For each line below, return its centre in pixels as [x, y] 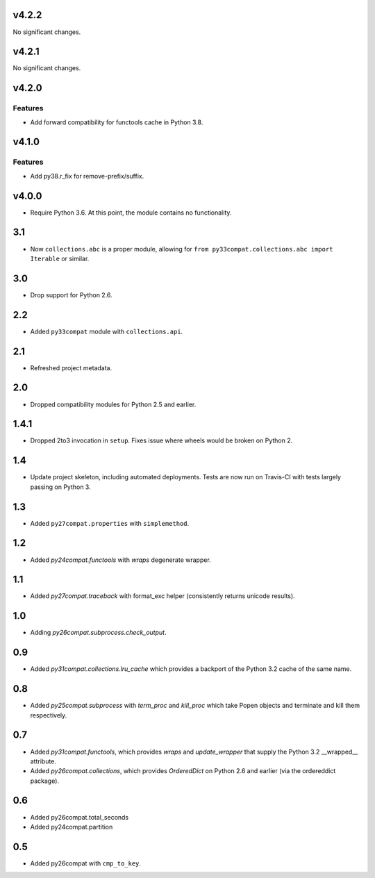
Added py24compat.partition [72, 827]
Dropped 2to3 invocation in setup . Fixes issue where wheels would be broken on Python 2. [161, 440]
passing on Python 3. [60, 487]
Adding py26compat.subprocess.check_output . [98, 633]
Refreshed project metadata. [71, 367]
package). [44, 781]
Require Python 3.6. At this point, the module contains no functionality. [131, 213]
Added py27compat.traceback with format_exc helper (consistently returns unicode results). [162, 596]
